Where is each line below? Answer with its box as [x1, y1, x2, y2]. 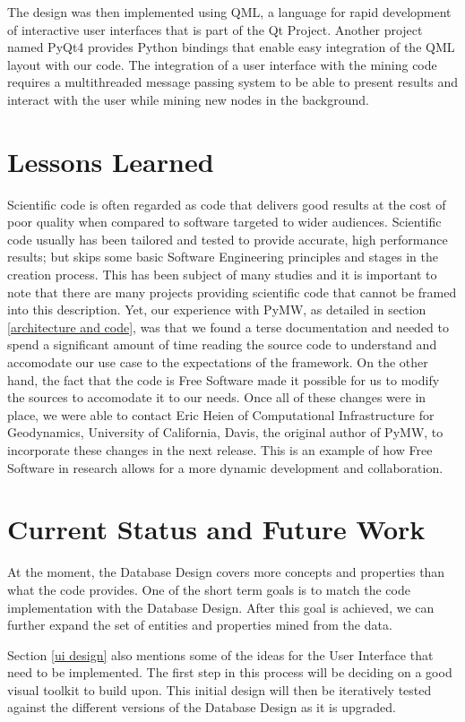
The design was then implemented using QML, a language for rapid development [7, 3, 452, 21]
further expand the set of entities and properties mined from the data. [7, 615, 392, 634]
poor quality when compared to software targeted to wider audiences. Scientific [7, 212, 442, 231]
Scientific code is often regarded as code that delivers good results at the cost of [7, 194, 446, 213]
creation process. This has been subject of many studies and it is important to [7, 265, 437, 284]
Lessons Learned [7, 142, 214, 179]
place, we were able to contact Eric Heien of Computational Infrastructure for [7, 405, 435, 424]
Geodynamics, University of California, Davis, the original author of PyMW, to [7, 423, 443, 442]
